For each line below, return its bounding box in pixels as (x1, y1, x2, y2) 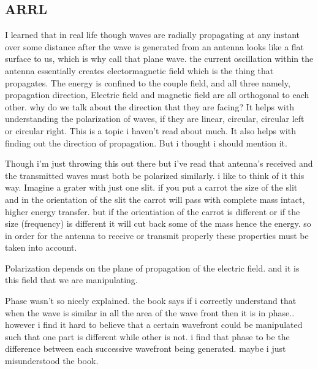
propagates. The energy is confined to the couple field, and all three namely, (5, 76, 290, 89)
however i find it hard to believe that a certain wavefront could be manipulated (5, 318, 303, 331)
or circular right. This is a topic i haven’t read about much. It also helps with (5, 124, 296, 137)
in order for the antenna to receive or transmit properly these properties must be (5, 229, 309, 242)
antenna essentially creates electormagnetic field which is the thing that (5, 64, 274, 77)
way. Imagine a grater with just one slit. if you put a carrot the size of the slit (5, 181, 298, 194)
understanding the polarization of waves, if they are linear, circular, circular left (5, 112, 305, 125)
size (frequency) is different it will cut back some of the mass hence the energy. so (5, 217, 311, 230)
